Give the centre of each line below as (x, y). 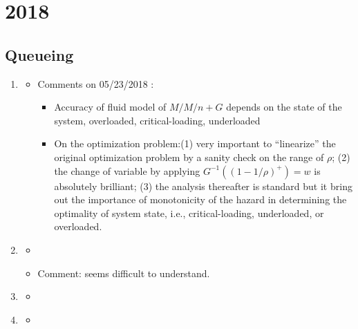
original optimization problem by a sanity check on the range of (189, 157)
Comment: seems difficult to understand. (124, 273)
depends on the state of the (284, 107)
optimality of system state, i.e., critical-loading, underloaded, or (189, 213)
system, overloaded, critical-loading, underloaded (157, 120)
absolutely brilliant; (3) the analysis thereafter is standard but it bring (203, 186)
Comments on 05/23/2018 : (96, 83)
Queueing (39, 54)
